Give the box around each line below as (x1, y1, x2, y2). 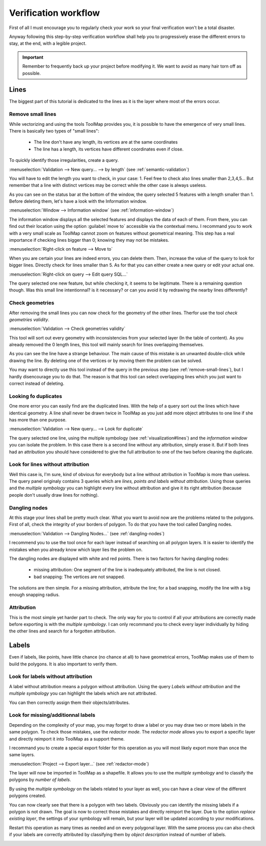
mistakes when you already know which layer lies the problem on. (9, 547, 143, 552)
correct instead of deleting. (9, 380, 65, 387)
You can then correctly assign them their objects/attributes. (9, 699, 130, 705)
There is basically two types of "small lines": (9, 128, 100, 134)
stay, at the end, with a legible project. (9, 40, 87, 46)
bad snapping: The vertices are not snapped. (33, 574, 125, 580)
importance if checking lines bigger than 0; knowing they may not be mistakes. (9, 237, 169, 243)
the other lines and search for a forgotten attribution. (9, 628, 116, 634)
